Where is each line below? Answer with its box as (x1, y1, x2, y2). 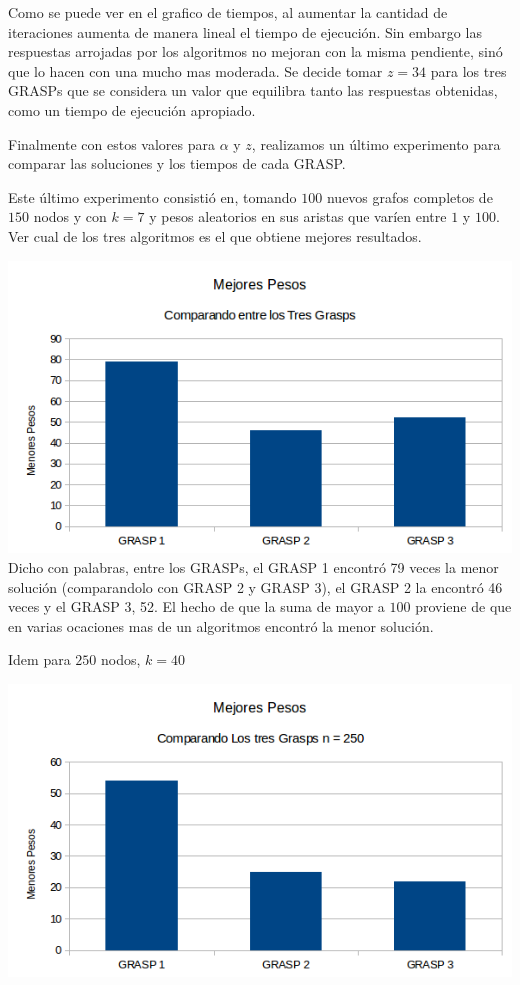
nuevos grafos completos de (326, 186, 493, 207)
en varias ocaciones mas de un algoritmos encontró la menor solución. (8, 615, 434, 636)
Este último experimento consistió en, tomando (8, 186, 297, 207)
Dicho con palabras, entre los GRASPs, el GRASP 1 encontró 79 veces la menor (8, 557, 499, 578)
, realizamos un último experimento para (251, 133, 501, 154)
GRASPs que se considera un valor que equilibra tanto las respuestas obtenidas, (8, 80, 498, 101)
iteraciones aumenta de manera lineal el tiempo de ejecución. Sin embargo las (8, 21, 482, 42)
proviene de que (415, 596, 512, 617)
